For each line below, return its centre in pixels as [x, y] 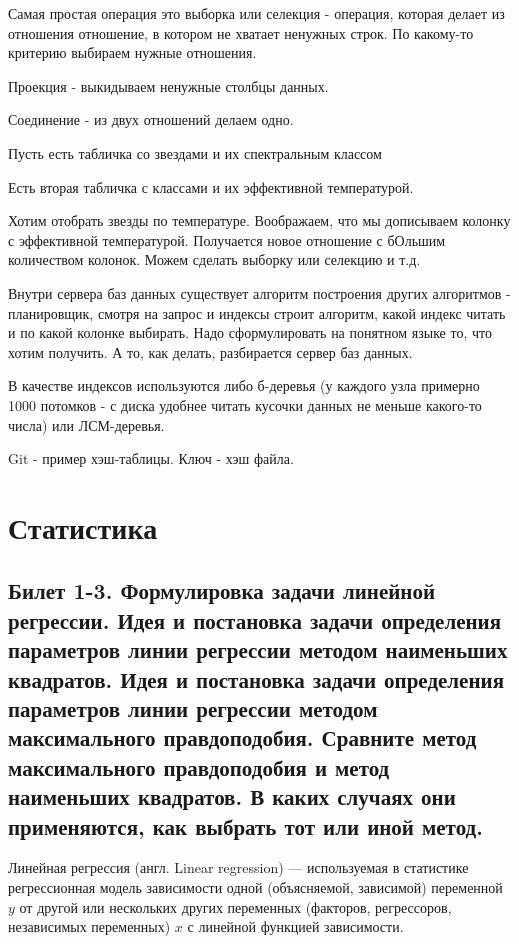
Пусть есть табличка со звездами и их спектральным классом [195, 152]
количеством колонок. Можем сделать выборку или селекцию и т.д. [214, 259]
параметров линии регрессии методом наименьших [258, 649]
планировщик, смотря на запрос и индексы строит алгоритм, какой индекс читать [257, 312]
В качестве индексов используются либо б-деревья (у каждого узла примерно [244, 385]
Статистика [83, 526]
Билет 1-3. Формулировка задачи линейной [222, 590]
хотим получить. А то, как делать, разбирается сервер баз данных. [210, 351]
